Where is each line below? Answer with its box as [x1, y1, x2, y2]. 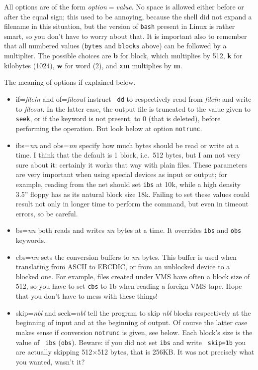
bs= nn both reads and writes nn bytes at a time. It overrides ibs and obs [15, 225, 242, 235]
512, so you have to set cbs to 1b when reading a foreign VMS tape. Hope [15, 281, 242, 291]
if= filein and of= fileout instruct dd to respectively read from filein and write [15, 93, 252, 104]
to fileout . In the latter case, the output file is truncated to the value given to [15, 103, 251, 114]
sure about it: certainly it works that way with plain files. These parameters [15, 159, 248, 170]
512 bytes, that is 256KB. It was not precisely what [97, 347, 255, 357]
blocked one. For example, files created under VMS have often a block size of [15, 271, 250, 281]
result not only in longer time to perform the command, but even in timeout [15, 198, 249, 209]
